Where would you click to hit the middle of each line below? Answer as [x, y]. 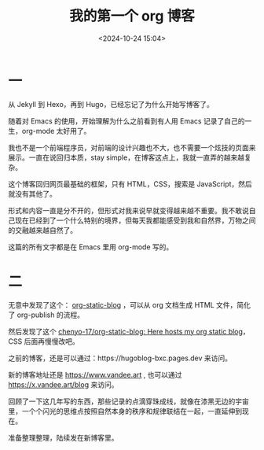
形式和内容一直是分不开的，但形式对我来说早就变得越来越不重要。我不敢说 [128, 210]
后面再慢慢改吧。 [52, 341]
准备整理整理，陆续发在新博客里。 [63, 437]
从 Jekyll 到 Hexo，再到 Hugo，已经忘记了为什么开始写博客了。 [111, 104]
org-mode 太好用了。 [56, 131]
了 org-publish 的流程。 [46, 315]
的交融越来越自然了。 [42, 230]
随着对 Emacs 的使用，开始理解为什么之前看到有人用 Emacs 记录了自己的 [126, 121]
